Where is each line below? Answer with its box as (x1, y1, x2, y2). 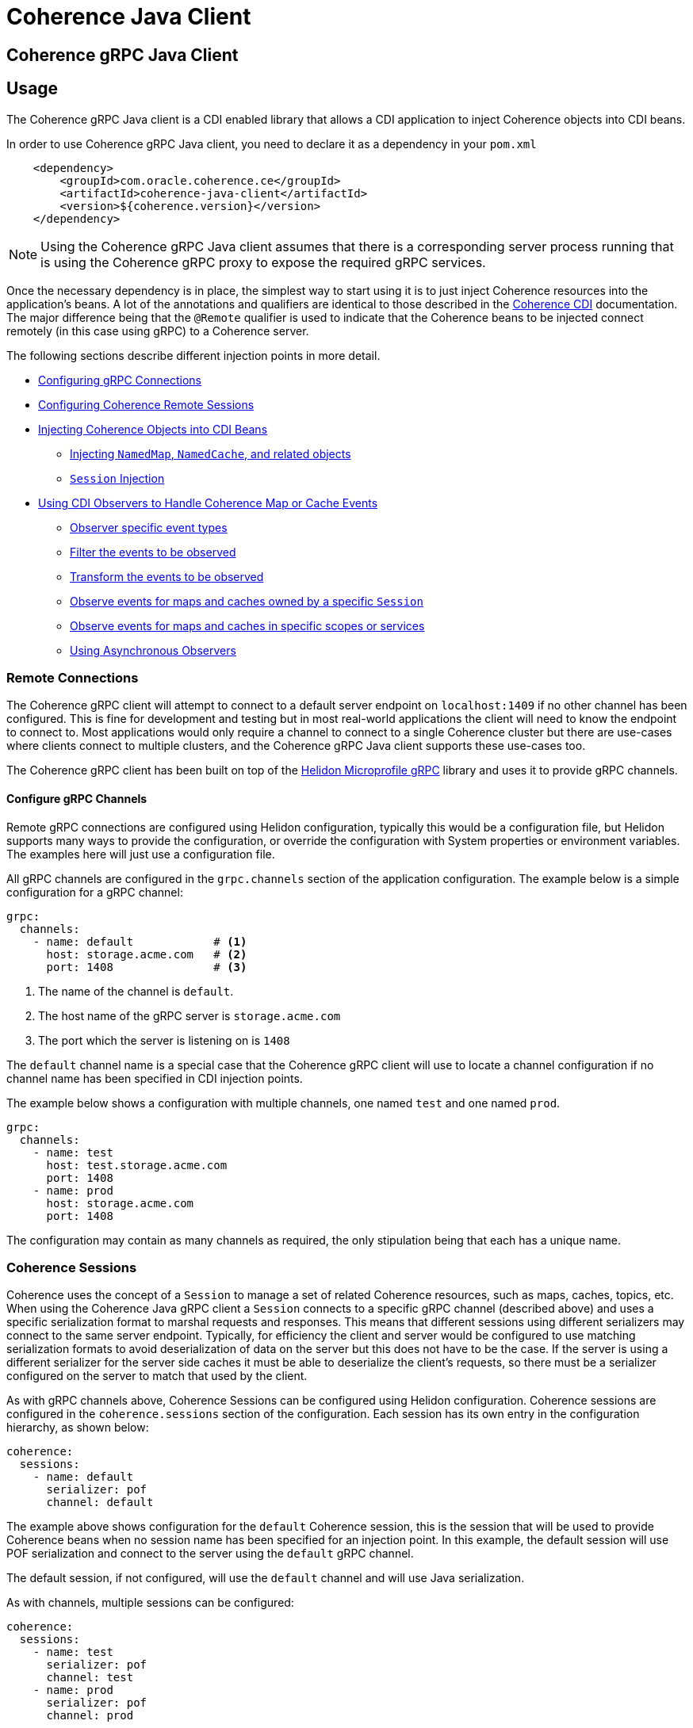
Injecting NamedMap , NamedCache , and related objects (70, 446, 351, 461)
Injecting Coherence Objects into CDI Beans (38, 422, 268, 436)
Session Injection (70, 471, 165, 485)
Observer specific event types (70, 520, 228, 534)
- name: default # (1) (33, 935, 247, 948)
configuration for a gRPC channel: (6, 885, 183, 899)
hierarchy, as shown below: (6, 1420, 149, 1435)
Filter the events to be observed (70, 545, 236, 559)
